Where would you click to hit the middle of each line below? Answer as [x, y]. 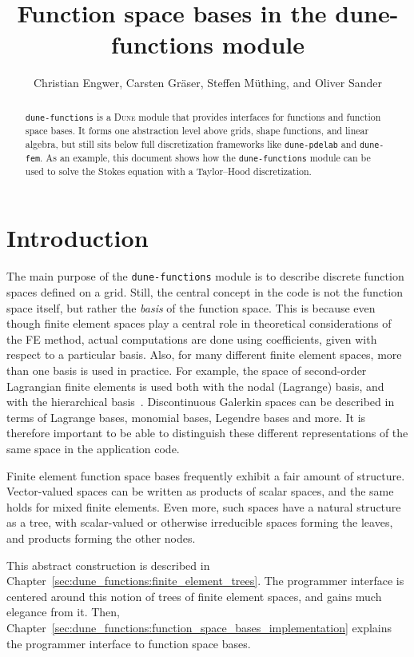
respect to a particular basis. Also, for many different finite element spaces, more [204, 354]
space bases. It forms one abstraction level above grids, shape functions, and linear [197, 130]
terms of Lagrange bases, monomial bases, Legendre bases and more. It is [186, 417]
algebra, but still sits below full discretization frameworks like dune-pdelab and [191, 143]
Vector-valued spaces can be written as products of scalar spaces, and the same [200, 491]
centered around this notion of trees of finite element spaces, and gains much [194, 596]
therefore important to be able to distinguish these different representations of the [207, 433]
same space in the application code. [93, 448]
